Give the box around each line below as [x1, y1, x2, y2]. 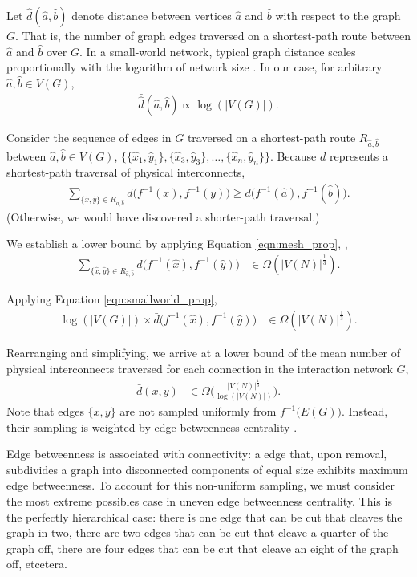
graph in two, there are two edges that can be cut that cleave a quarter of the [6, 524, 389, 541]
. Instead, [341, 403, 388, 420]
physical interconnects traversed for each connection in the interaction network [6, 360, 393, 376]
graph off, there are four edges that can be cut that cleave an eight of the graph [6, 539, 399, 556]
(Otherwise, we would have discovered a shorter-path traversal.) [6, 208, 320, 225]
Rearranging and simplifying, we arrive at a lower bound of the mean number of [6, 343, 400, 360]
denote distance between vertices [71, 7, 232, 23]
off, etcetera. [6, 555, 67, 572]
